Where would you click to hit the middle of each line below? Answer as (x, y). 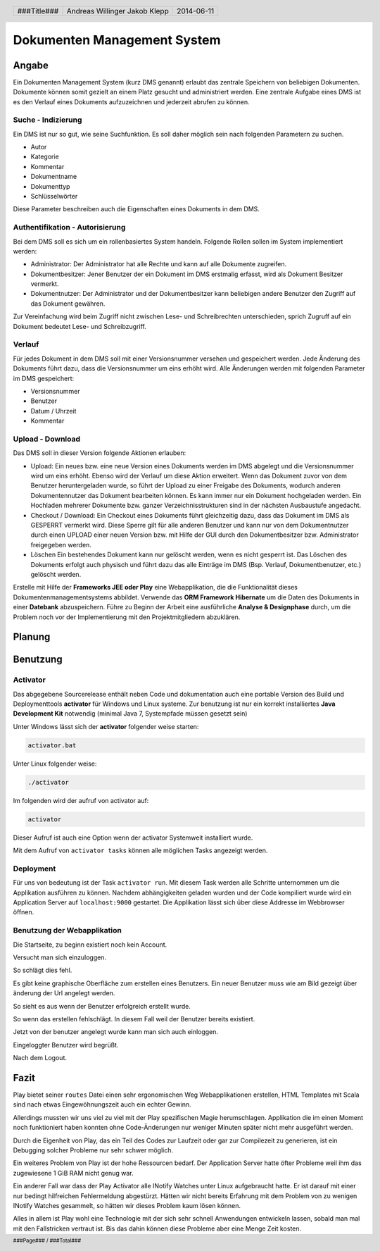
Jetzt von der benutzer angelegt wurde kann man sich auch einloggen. (115, 1032)
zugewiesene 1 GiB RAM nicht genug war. (73, 1173)
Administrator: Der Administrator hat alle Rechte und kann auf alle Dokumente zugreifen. (159, 264)
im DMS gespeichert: (44, 378)
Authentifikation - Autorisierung (69, 228)
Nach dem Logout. (40, 1058)
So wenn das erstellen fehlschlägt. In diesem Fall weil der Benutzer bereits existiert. (134, 1019)
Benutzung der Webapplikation (68, 931)
